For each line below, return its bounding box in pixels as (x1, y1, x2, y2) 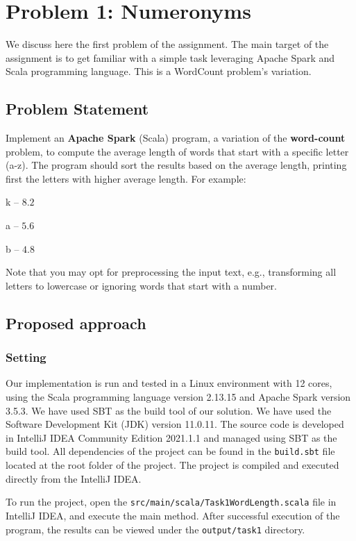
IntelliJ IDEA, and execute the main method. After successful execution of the (6, 508, 340, 522)
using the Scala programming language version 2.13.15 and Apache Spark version (6, 390, 351, 404)
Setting (6, 349, 46, 366)
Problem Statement (6, 98, 149, 119)
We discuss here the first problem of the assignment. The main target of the (6, 37, 329, 51)
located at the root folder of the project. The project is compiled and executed (6, 458, 339, 472)
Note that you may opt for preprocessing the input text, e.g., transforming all (6, 265, 337, 279)
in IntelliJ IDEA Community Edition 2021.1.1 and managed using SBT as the (6, 430, 337, 444)
